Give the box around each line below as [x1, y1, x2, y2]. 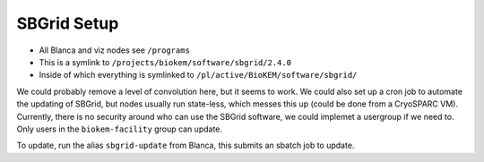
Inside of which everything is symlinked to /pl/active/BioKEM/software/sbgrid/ [39, 70, 358, 81]
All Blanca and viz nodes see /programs [39, 45, 190, 55]
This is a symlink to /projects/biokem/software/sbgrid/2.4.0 [39, 56, 291, 67]
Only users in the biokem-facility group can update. [16, 124, 223, 134]
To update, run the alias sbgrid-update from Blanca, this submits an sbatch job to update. [16, 140, 355, 151]
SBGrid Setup [16, 13, 119, 33]
